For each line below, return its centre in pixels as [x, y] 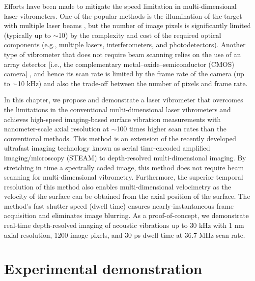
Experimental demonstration [103, 268]
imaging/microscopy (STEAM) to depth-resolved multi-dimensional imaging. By [125, 157]
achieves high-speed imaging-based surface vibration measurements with [113, 119]
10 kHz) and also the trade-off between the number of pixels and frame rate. [132, 83]
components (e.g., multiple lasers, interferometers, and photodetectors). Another [125, 45]
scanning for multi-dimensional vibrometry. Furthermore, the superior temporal [124, 177]
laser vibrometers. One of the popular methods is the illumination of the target [123, 16]
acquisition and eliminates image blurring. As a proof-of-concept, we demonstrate [127, 215]
